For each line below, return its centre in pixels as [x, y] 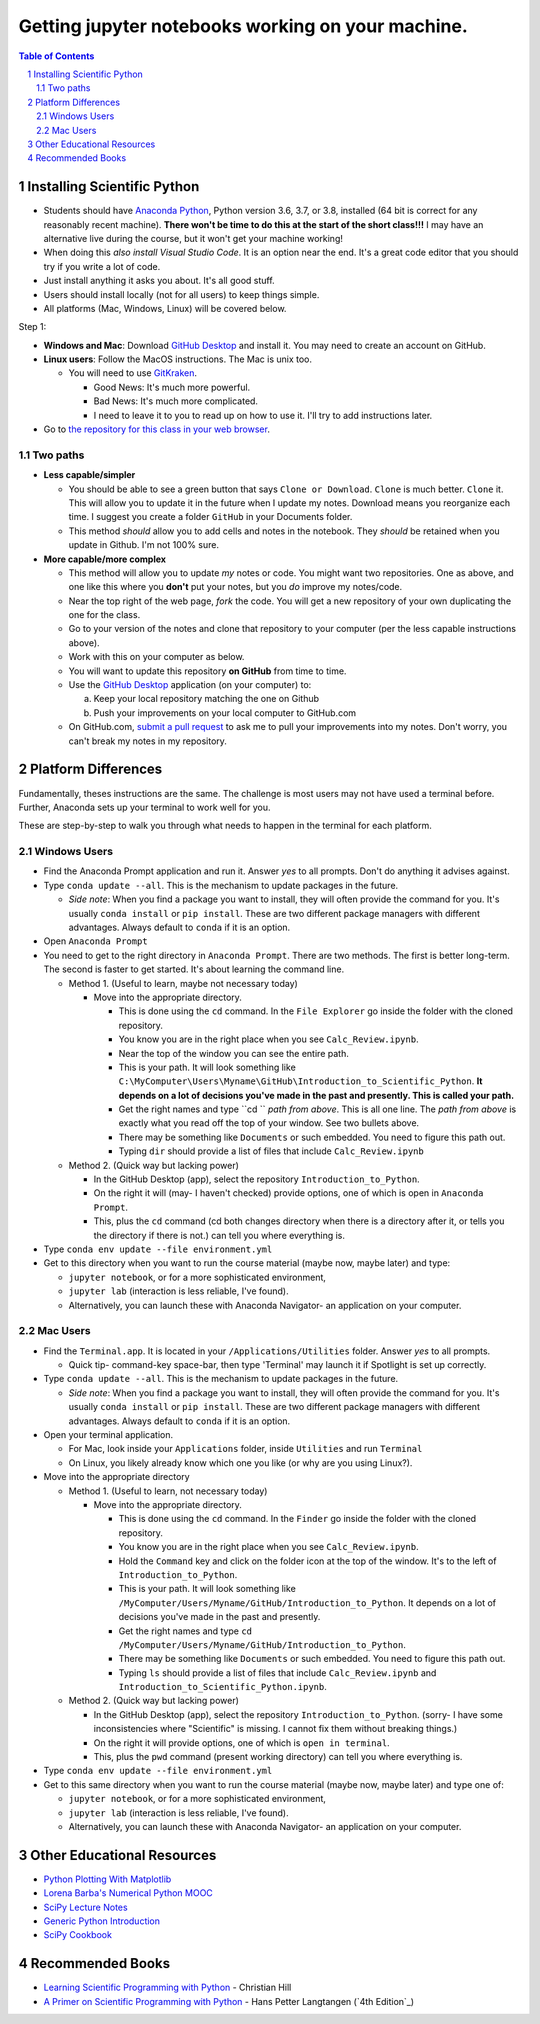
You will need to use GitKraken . [133, 373]
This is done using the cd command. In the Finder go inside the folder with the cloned [297, 1519]
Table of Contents [56, 56]
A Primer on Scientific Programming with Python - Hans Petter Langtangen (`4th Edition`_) [229, 2001]
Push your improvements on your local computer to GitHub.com [225, 712]
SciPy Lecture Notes [86, 1907]
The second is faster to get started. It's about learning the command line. [194, 969]
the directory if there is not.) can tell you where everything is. [219, 1235]
